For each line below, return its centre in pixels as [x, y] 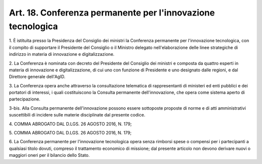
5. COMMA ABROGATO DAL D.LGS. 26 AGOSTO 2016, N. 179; [70, 133]
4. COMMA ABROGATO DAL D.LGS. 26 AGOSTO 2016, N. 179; [70, 124]
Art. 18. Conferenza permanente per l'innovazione [112, 13]
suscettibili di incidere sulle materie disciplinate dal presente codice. [77, 115]
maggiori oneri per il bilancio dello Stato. [49, 155]
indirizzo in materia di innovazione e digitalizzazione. [62, 54]
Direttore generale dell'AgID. [37, 77]
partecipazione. [25, 99]
